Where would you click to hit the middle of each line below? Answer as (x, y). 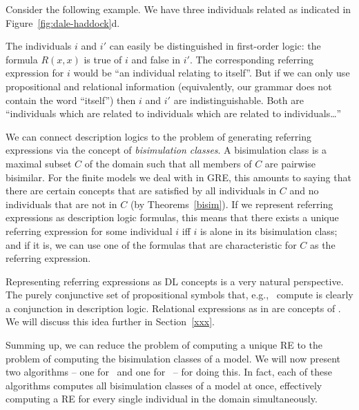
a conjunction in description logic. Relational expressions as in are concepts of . (173, 308)
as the (322, 244)
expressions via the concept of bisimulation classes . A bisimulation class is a (166, 150)
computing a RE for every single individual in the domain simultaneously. (162, 399)
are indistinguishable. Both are (239, 100)
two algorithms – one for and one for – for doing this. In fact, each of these (169, 372)
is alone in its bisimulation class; (269, 230)
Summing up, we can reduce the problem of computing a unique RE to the (164, 345)
